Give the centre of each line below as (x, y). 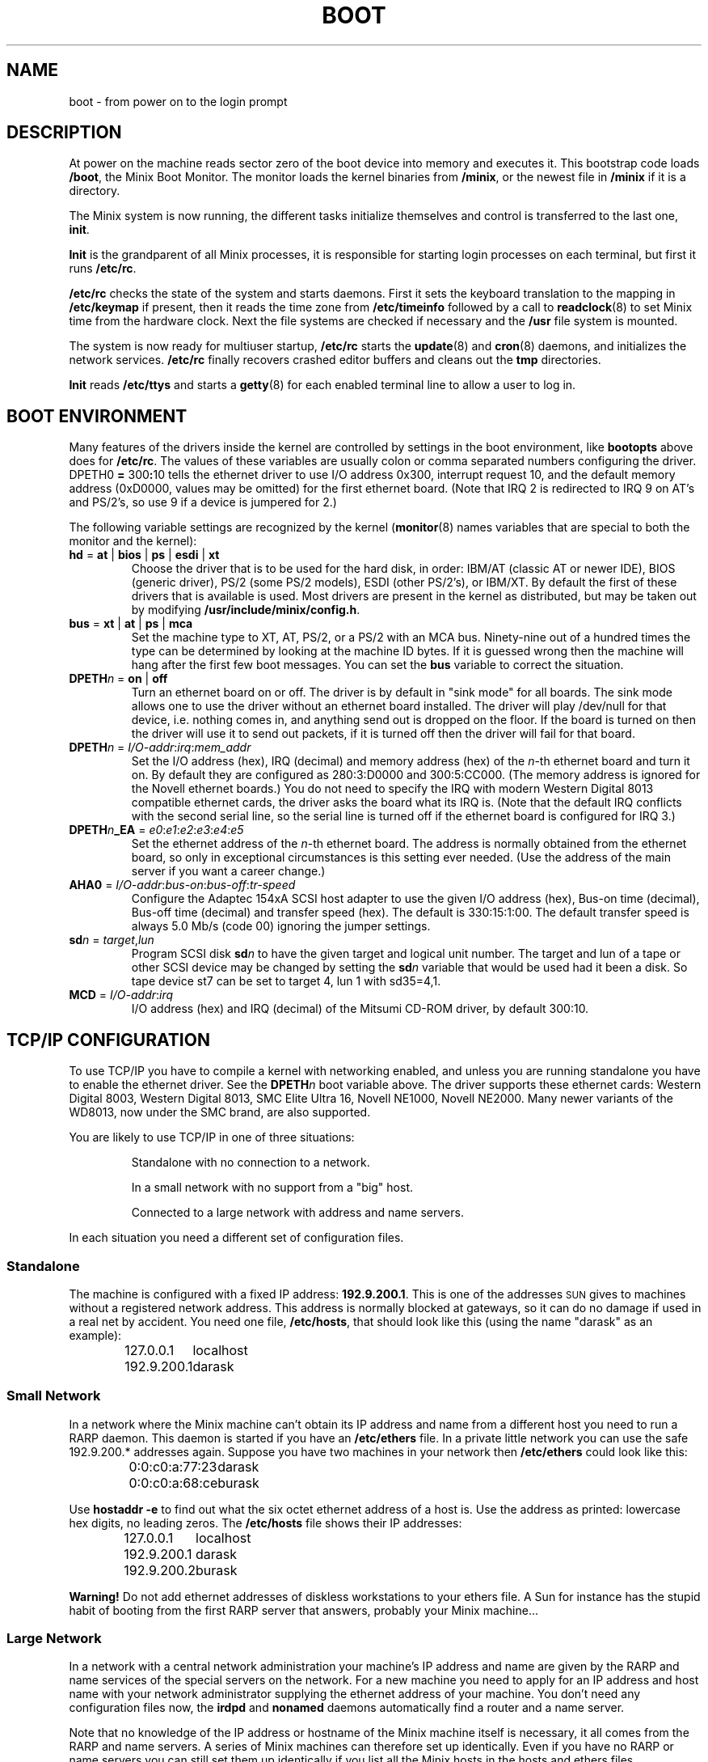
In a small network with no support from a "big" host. (272, 1188)
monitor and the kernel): (133, 541)
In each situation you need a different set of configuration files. (236, 1238)
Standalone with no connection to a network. (251, 1163)
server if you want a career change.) (228, 871)
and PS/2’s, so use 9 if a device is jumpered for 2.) (203, 502)
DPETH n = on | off (118, 679)
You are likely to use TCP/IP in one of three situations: (212, 1137)
